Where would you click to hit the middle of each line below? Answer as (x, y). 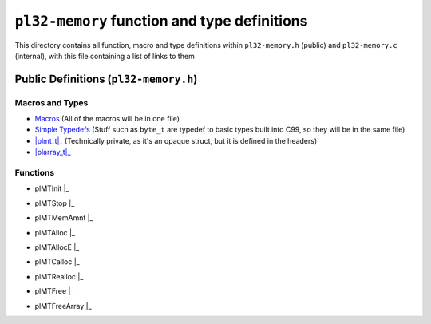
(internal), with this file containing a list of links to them (105, 56)
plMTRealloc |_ (59, 276)
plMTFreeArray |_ (63, 306)
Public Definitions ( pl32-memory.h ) (106, 79)
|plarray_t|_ (53, 152)
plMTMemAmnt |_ (64, 218)
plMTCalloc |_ (57, 262)
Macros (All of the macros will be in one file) (107, 119)
